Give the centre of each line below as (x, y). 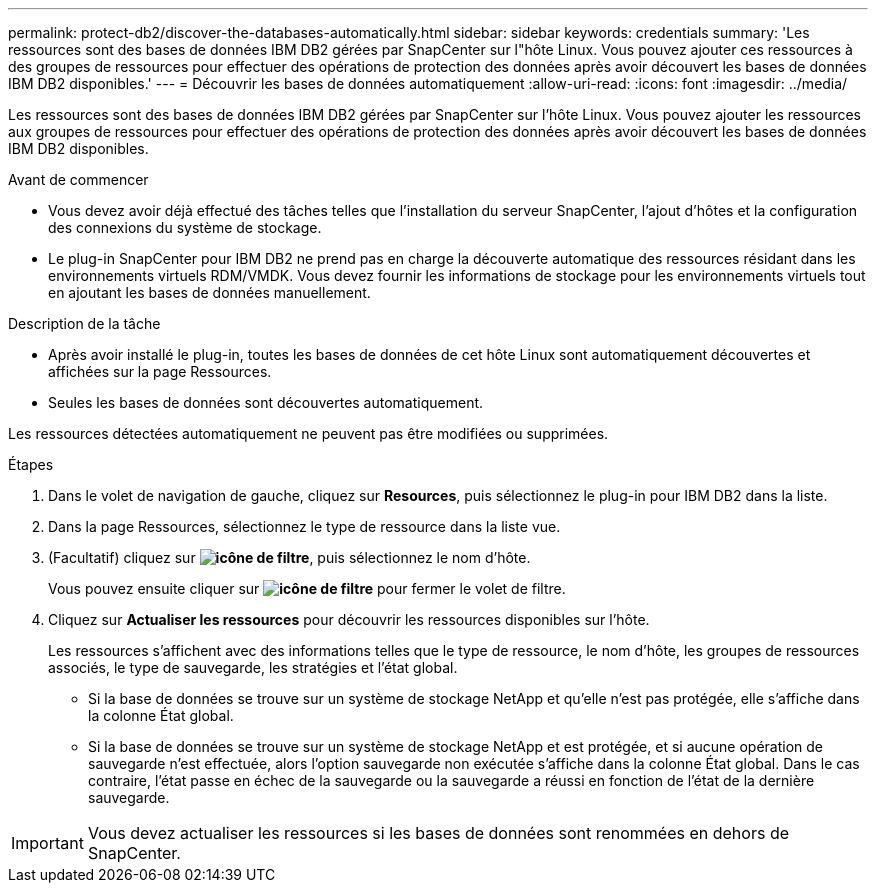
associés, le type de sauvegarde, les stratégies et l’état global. (253, 667)
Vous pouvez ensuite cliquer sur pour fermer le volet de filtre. (307, 588)
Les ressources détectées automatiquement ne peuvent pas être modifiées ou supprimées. (308, 433)
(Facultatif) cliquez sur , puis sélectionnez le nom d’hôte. (289, 557)
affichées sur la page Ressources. (160, 371)
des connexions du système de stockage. (185, 227)
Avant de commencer (78, 179)
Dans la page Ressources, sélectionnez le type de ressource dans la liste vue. (304, 526)
